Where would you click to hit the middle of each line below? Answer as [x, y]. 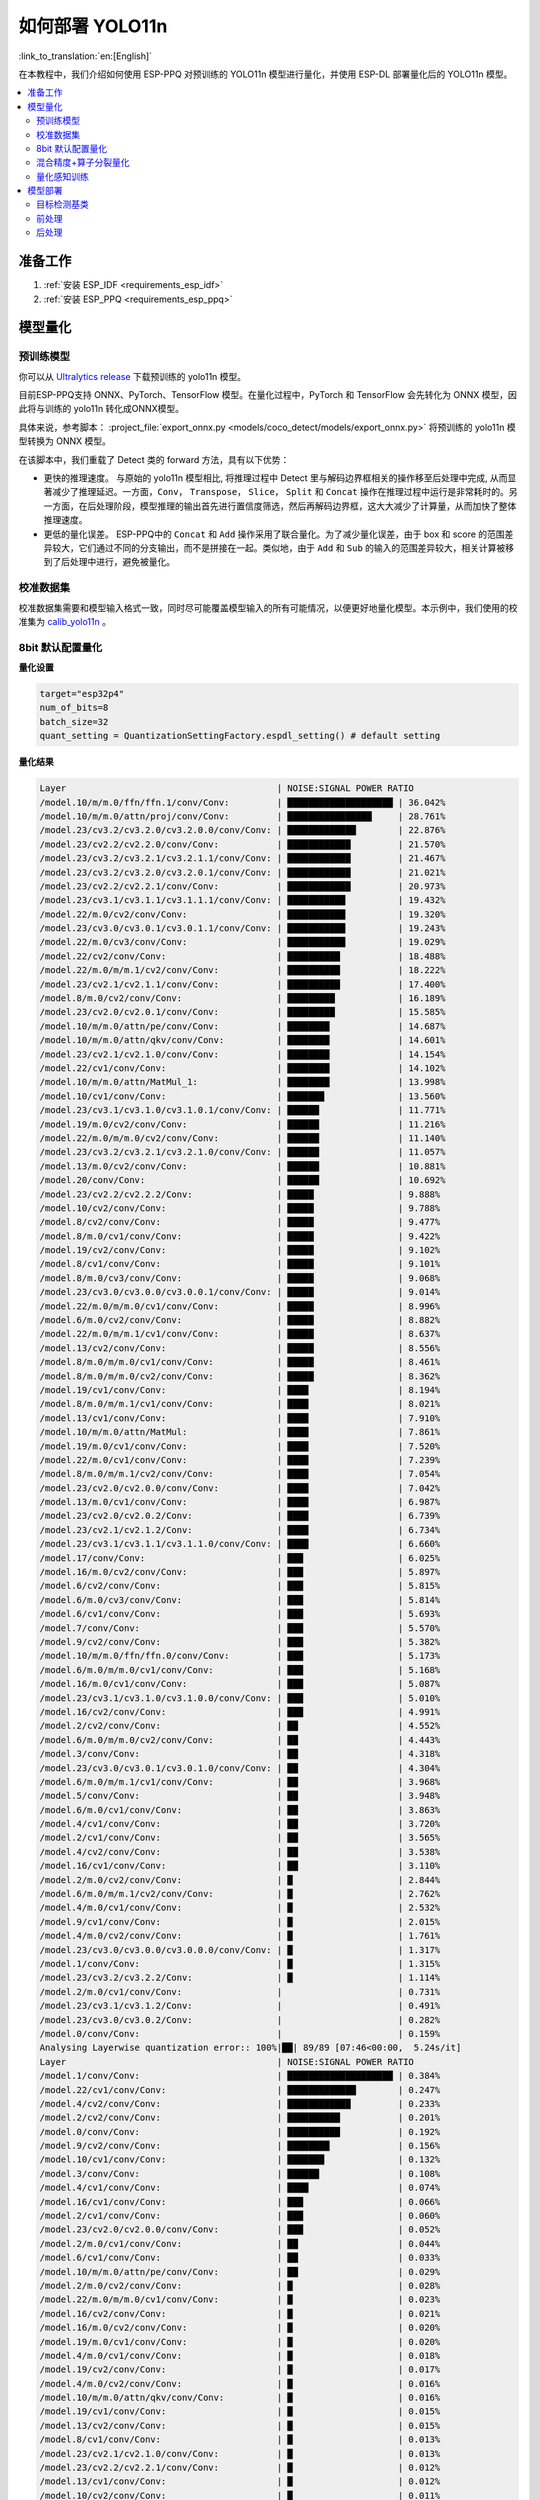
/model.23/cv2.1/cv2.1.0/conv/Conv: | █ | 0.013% [240, 2453]
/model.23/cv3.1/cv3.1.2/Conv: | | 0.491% [240, 2006]
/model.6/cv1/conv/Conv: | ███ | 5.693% [240, 1614]
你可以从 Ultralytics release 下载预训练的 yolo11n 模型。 [132, 376]
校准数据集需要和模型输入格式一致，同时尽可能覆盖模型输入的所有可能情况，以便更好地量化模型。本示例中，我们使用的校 [268, 607]
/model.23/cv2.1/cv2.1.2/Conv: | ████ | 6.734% [240, 1529]
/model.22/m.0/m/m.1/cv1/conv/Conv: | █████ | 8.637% [240, 1334]
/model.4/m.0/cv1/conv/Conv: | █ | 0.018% [240, 2355]
